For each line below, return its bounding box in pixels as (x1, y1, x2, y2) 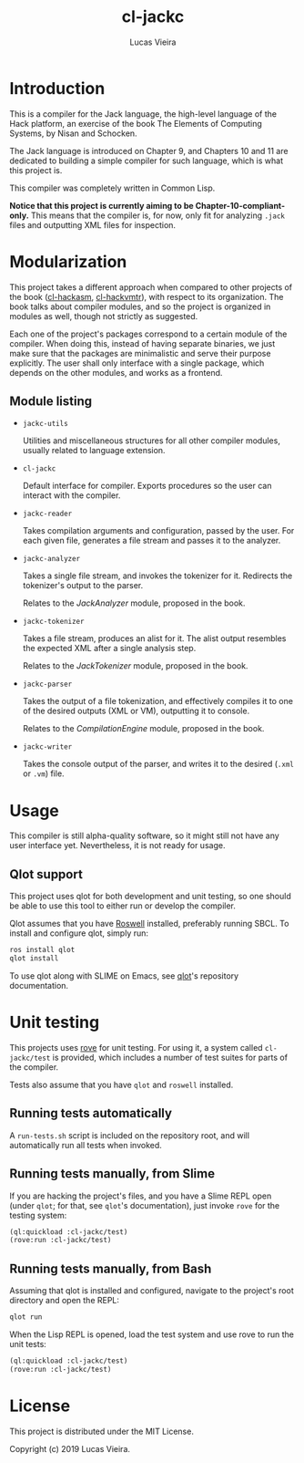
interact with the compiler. (22, 490, 121, 501)
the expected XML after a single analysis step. (22, 643, 197, 654)
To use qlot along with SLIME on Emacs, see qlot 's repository (9, 970, 239, 981)
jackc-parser (22, 680, 73, 690)
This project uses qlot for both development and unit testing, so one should (9, 891, 291, 902)
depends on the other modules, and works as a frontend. (9, 367, 223, 378)
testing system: (9, 1209, 67, 1220)
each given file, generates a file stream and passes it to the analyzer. (22, 535, 281, 546)
